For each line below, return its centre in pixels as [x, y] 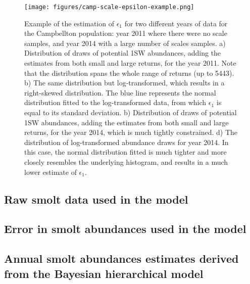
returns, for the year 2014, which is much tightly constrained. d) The [131, 132]
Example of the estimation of [69, 23]
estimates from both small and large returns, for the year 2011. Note [130, 63]
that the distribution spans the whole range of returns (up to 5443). [129, 73]
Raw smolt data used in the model [96, 199]
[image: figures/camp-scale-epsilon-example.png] [109, 7]
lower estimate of [51, 172]
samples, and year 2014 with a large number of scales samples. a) [125, 43]
